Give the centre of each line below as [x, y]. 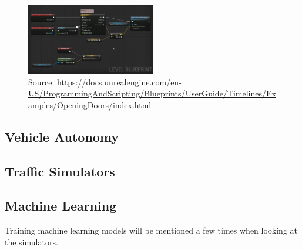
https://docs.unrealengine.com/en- [119, 81]
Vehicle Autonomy [62, 136]
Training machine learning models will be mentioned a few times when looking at [151, 230]
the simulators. [31, 241]
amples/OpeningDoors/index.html [90, 104]
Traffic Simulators [60, 171]
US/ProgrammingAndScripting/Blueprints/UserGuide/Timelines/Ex [152, 93]
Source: [41, 81]
